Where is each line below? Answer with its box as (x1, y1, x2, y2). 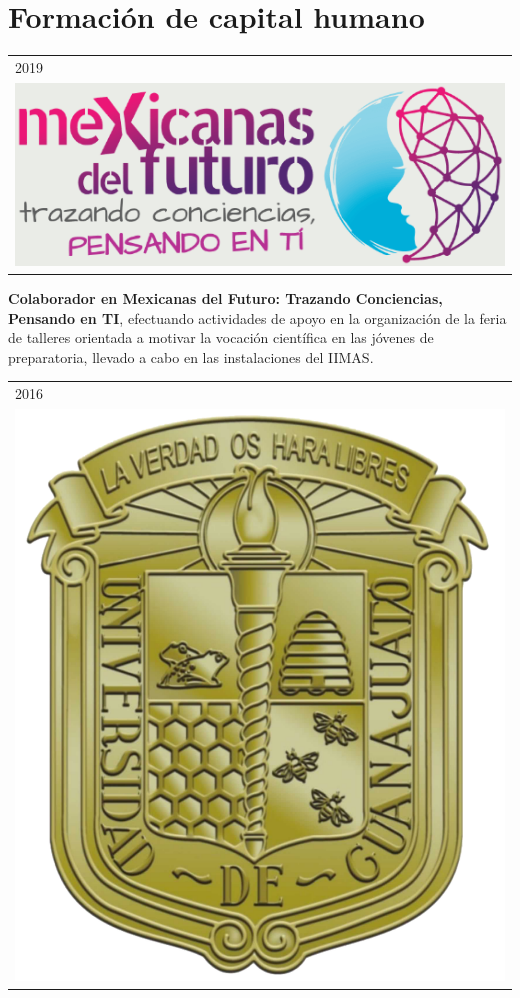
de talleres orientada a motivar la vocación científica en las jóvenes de (8, 327, 434, 348)
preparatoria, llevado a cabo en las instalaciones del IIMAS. (8, 346, 374, 367)
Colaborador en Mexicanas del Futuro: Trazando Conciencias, (8, 288, 443, 309)
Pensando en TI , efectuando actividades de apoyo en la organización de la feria (8, 307, 507, 328)
